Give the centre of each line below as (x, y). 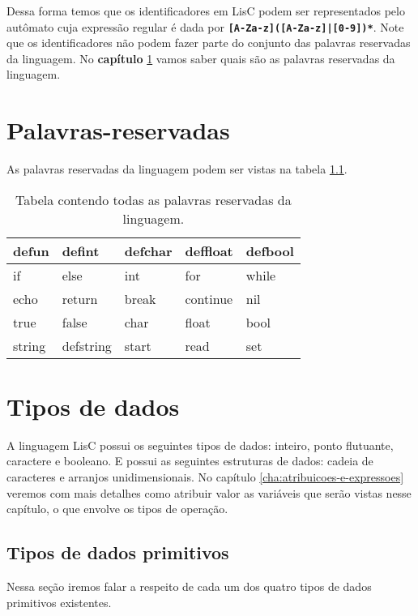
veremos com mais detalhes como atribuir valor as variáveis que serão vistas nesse (209, 492)
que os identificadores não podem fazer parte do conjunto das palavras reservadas (209, 43)
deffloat (209, 250)
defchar (148, 250)
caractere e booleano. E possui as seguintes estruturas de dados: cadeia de (190, 461)
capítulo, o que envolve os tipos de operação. (117, 509)
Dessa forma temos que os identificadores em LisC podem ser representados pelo (206, 11)
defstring (87, 345)
